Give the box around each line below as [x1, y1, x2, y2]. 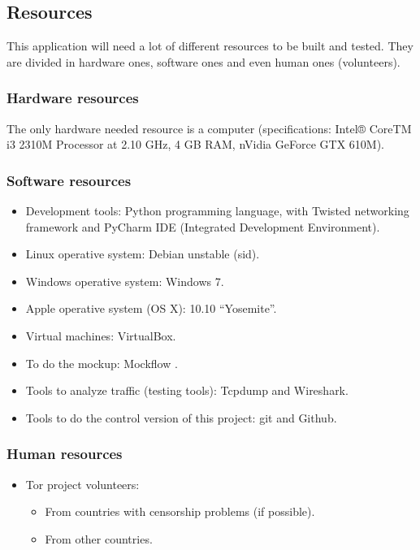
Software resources [6, 170, 132, 190]
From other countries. [45, 530, 153, 547]
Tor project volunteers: [25, 475, 140, 492]
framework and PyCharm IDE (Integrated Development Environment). [25, 218, 380, 235]
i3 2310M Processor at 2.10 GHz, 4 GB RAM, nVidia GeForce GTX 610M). [6, 136, 384, 153]
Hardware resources [6, 88, 139, 108]
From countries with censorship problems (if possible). [45, 503, 315, 520]
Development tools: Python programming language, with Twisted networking [25, 202, 409, 219]
